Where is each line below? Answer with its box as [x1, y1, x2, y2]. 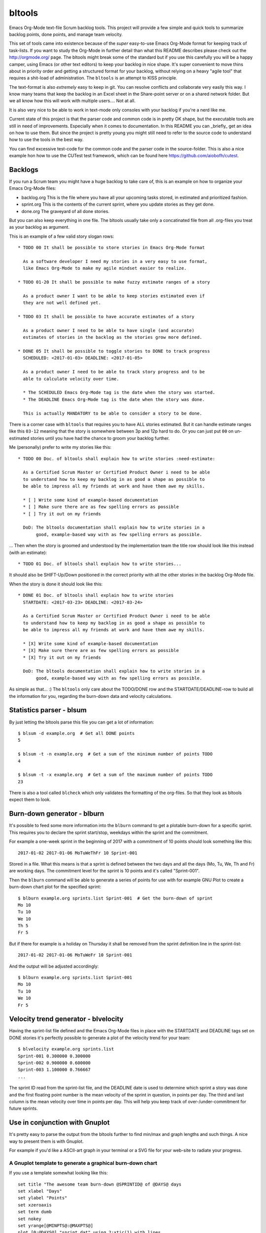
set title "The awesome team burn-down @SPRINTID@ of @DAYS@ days [18, 1181, 182, 1187]
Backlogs [9, 166, 39, 174]
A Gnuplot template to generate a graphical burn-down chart [9, 1160, 158, 1166]
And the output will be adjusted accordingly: [9, 963, 99, 969]
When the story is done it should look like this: [9, 581, 103, 587]
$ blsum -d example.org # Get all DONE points [18, 730, 135, 736]
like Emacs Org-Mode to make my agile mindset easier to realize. [23, 265, 187, 271]
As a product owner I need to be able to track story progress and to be [23, 369, 205, 375]
